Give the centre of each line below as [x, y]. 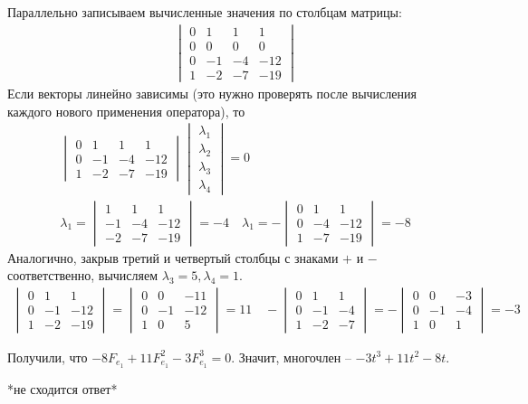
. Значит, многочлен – [291, 357]
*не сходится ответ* [62, 388]
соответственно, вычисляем [83, 275]
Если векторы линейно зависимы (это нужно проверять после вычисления [212, 93]
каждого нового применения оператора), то [126, 111]
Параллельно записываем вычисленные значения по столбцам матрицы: [205, 12]
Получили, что [48, 357]
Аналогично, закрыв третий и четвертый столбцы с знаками [173, 257]
